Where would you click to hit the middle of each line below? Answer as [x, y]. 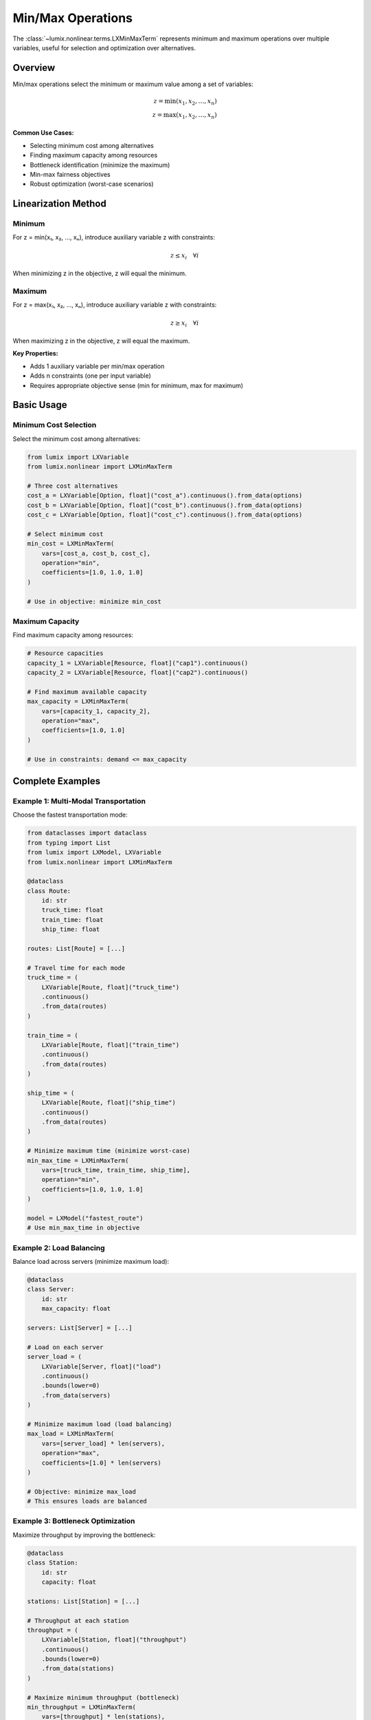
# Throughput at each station [78, 1621]
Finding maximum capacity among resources [94, 155]
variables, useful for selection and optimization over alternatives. [104, 47]
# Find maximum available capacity [87, 692]
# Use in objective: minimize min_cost [94, 601]
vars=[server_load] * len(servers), [103, 1443]
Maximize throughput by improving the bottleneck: [84, 1535]
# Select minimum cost [65, 534]
